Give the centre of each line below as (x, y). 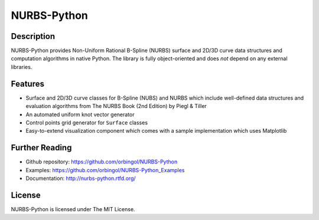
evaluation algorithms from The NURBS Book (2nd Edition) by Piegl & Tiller (116, 106)
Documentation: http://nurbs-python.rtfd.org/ (81, 178)
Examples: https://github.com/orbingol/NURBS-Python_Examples (105, 170)
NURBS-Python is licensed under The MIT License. (73, 209)
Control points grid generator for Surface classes (87, 122)
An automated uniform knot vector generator (80, 114)
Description (33, 36)
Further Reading (41, 148)
